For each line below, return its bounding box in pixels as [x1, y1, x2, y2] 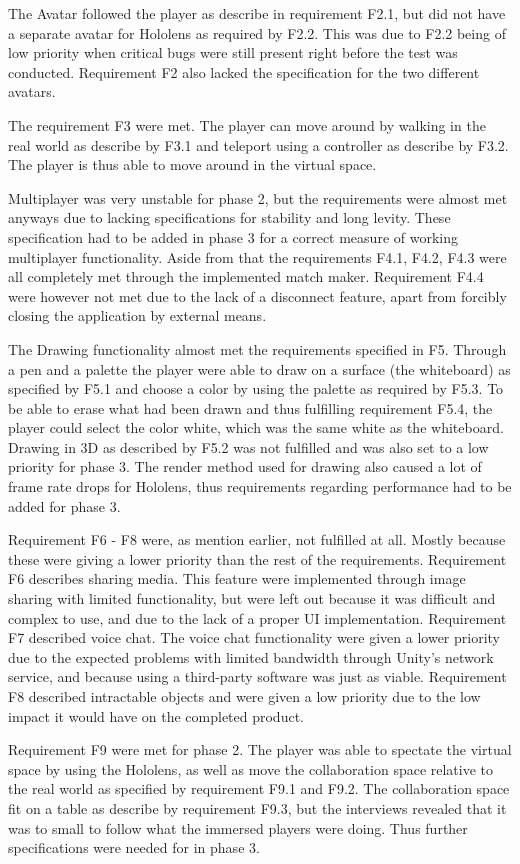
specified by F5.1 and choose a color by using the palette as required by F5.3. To [8, 378, 504, 399]
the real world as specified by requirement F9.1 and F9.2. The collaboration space [8, 778, 510, 799]
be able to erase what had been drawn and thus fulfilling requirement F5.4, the [8, 397, 493, 418]
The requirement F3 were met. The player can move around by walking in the [8, 114, 486, 135]
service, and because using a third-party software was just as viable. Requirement [8, 666, 507, 687]
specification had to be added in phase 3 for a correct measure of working [8, 226, 458, 247]
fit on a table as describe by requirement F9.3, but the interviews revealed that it [8, 797, 507, 818]
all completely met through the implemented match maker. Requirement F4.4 [8, 266, 484, 287]
